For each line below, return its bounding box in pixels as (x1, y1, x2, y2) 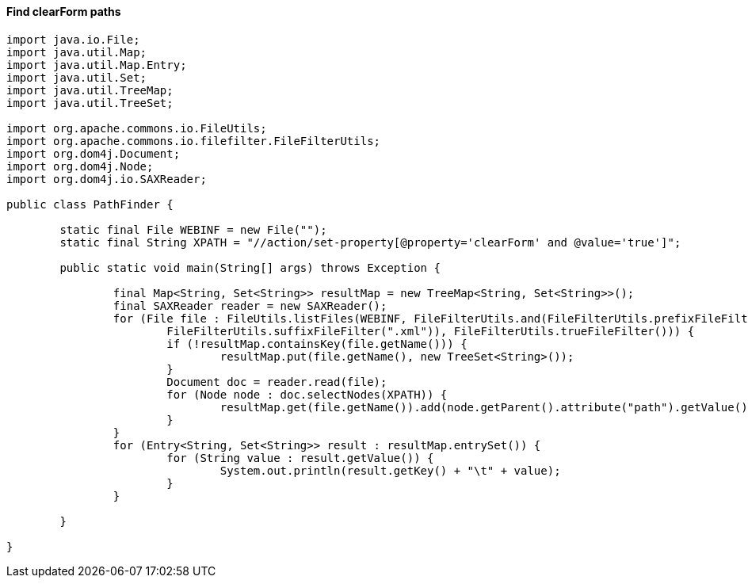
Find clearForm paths (6, 5, 121, 18)
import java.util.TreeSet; (6, 96, 174, 109)
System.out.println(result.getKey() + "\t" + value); (219, 464, 561, 477)
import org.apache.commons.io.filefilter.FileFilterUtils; (6, 134, 381, 147)
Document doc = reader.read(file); (166, 375, 387, 388)
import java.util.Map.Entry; (6, 58, 187, 71)
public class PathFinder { (6, 197, 174, 211)
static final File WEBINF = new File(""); (59, 223, 327, 236)
